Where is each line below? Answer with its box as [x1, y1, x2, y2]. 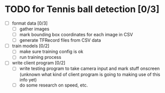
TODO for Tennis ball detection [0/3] [5, 4, 159, 15]
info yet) [19, 76, 37, 82]
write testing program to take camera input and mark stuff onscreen [19, 65, 160, 71]
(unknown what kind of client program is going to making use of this [19, 71, 160, 77]
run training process [19, 54, 61, 60]
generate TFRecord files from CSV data [19, 37, 101, 43]
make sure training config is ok [19, 49, 84, 55]
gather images [19, 26, 50, 32]
